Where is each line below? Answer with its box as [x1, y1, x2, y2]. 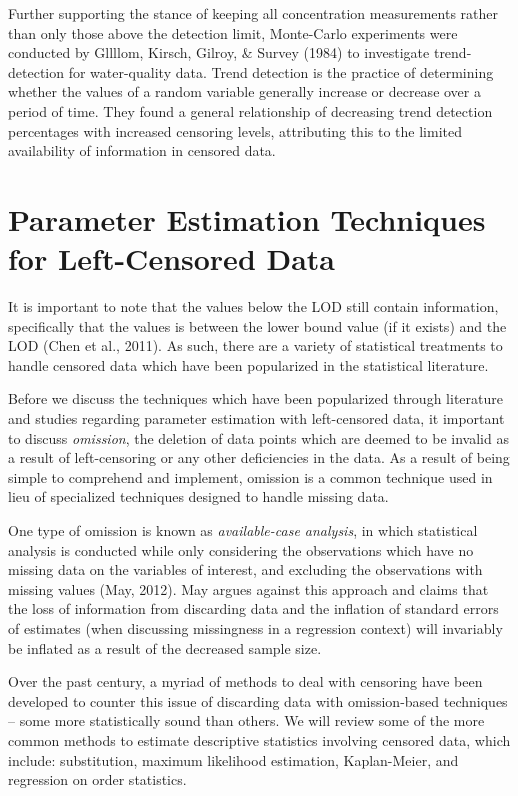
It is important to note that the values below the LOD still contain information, [8, 296, 499, 317]
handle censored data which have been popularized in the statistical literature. [8, 354, 489, 375]
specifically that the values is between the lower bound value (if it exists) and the [8, 315, 507, 336]
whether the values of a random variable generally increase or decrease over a [8, 81, 481, 102]
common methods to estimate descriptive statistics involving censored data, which [8, 729, 511, 750]
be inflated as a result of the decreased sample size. [8, 637, 322, 658]
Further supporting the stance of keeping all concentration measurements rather [8, 3, 499, 23]
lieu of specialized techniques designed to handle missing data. [8, 486, 389, 507]
